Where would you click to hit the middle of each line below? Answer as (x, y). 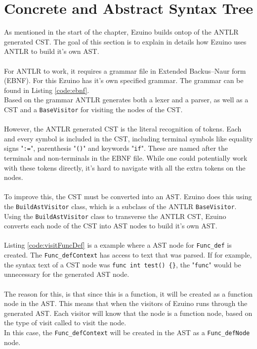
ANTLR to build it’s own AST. (52, 51)
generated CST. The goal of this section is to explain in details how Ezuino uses (125, 41)
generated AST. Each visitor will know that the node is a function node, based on (128, 313)
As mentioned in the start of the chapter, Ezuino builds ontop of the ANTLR (121, 32)
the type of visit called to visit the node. (65, 323)
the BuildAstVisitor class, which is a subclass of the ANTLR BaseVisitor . (120, 206)
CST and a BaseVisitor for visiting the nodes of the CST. (93, 109)
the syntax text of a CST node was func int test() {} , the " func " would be (123, 264)
